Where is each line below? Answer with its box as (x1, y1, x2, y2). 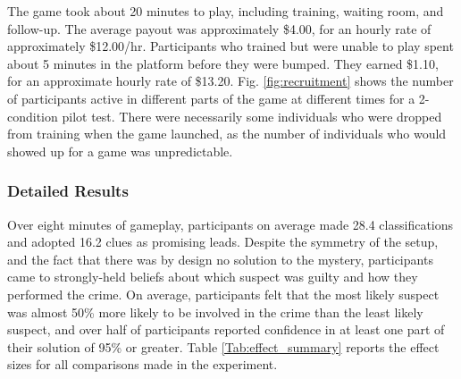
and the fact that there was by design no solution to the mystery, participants (7, 249, 433, 268)
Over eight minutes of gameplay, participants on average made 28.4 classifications (7, 215, 454, 233)
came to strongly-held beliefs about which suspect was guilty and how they (7, 267, 418, 286)
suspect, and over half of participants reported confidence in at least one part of (7, 320, 445, 339)
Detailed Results (7, 180, 129, 202)
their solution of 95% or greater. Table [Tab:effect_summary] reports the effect (7, 337, 440, 356)
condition (7, 106, 58, 125)
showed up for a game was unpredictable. (7, 141, 233, 160)
